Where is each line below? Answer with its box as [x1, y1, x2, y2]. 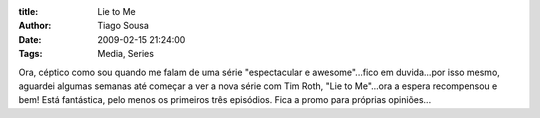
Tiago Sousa [97, 20, 150, 32]
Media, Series [97, 48, 155, 60]
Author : [18, 20, 52, 32]
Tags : [18, 48, 43, 60]
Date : [18, 33, 42, 45]
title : [18, 6, 39, 17]
